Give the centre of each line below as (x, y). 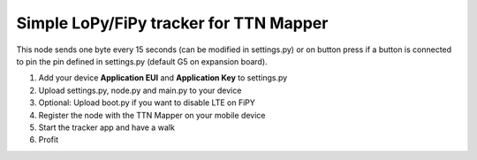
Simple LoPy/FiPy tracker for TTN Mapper (172, 23)
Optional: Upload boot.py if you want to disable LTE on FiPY (147, 103)
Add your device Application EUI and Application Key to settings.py (163, 78)
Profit (49, 140)
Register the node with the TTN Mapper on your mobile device (152, 115)
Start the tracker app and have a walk (107, 127)
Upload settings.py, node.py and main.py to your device (140, 90)
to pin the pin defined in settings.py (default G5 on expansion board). (142, 61)
